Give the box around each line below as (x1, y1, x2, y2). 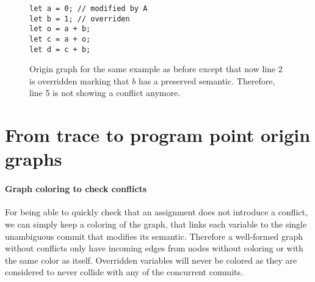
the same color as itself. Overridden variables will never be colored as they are (5, 253, 297, 266)
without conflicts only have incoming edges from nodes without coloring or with (5, 242, 303, 254)
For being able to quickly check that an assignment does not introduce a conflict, (5, 206, 308, 218)
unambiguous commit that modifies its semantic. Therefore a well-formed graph (5, 229, 303, 242)
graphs (5, 146, 62, 171)
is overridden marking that (29, 74, 129, 87)
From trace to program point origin (5, 122, 311, 147)
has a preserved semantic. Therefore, (138, 74, 275, 87)
